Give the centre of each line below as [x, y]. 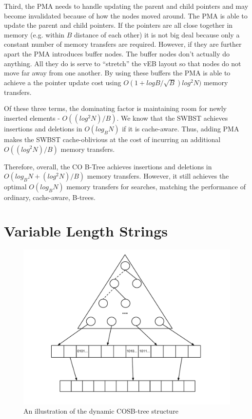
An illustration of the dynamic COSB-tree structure [101, 411]
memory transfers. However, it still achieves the [158, 176]
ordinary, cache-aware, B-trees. [50, 197]
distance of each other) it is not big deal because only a [157, 34]
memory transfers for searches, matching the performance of [156, 187]
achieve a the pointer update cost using [63, 82]
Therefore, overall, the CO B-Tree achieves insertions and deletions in [108, 166]
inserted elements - [32, 118]
